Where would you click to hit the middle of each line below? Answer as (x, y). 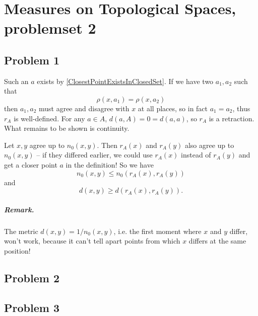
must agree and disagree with (84, 108)
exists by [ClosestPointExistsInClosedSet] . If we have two (125, 81)
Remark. (19, 209)
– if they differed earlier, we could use (94, 155)
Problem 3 (32, 307)
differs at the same (217, 241)
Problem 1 (32, 60)
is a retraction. (232, 118)
